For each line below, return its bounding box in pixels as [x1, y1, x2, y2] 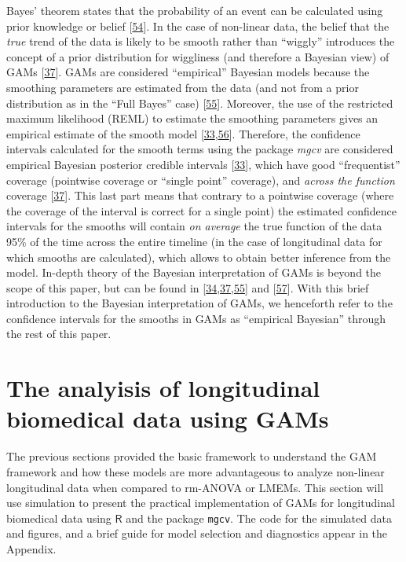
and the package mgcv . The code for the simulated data [126, 509, 392, 526]
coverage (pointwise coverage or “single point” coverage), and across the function [6, 171, 395, 188]
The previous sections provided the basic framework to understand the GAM [6, 448, 377, 465]
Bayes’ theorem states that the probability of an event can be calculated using [6, 2, 383, 18]
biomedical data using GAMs [6, 402, 329, 435]
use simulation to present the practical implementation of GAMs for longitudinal [6, 494, 395, 511]
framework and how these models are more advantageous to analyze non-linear [6, 463, 385, 479]
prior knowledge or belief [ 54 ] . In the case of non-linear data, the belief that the [6, 17, 390, 34]
